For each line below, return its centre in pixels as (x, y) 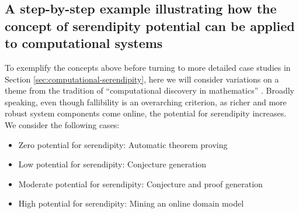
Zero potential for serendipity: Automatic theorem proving (123, 144)
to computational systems (84, 43)
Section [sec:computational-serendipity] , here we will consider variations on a (142, 79)
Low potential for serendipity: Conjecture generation (112, 164)
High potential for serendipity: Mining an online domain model (131, 203)
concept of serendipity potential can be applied (150, 25)
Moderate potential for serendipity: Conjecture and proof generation (140, 183)
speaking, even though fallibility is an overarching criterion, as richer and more (146, 102)
